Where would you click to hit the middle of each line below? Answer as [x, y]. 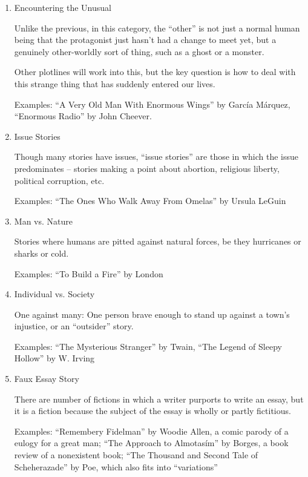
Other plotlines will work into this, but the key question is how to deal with [155, 72]
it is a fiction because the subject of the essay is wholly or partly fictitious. [152, 411]
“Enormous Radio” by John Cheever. [83, 116]
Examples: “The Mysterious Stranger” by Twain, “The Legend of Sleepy [148, 346]
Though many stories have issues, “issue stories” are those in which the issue [156, 156]
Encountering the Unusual [63, 7]
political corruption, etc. [59, 180]
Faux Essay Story [47, 379]
